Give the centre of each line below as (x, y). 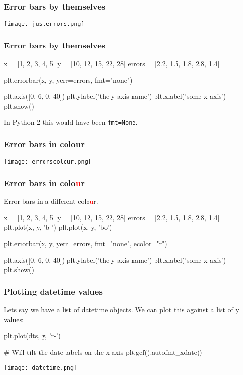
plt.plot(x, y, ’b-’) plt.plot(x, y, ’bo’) (58, 227)
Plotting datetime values (53, 291)
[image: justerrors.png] (44, 24)
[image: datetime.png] (41, 368)
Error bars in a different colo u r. (51, 201)
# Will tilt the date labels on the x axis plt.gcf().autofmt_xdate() (103, 352)
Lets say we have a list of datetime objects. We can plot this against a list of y (121, 309)
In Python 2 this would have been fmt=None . (71, 122)
